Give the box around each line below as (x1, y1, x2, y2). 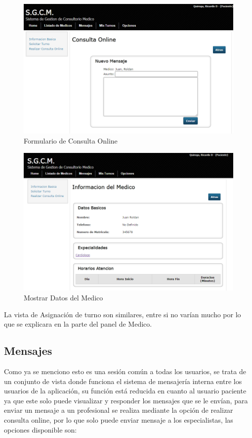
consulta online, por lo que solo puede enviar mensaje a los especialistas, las (4, 414, 233, 425)
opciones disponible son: (4, 424, 77, 435)
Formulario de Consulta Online (24, 136, 118, 146)
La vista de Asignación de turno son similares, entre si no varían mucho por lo (4, 309, 241, 319)
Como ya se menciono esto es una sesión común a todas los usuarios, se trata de (4, 366, 246, 376)
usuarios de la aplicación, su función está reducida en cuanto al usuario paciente (4, 386, 247, 396)
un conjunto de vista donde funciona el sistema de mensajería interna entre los (4, 376, 242, 386)
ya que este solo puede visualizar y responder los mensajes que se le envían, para (4, 395, 248, 405)
